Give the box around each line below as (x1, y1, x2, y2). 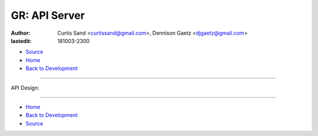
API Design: (11, 84, 39, 91)
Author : (11, 29, 31, 37)
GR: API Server (11, 9, 85, 22)
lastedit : (11, 37, 32, 44)
